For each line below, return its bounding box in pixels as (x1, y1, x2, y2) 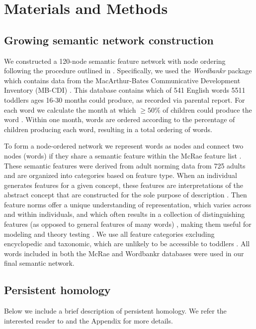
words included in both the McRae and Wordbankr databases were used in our (4, 248, 244, 258)
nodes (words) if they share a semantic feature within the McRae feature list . (4, 150, 242, 161)
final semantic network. (4, 258, 75, 268)
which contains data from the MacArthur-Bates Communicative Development (4, 75, 241, 85)
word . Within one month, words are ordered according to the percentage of (4, 114, 235, 125)
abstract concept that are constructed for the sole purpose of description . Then (4, 189, 247, 200)
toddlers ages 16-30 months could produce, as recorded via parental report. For (4, 94, 245, 105)
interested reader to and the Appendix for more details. (4, 315, 173, 326)
